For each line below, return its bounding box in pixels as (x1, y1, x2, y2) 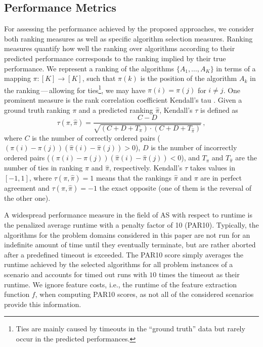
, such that (82, 73, 116, 83)
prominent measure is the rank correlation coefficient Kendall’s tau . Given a (4, 95, 242, 105)
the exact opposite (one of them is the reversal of (99, 182, 252, 193)
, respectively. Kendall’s (109, 162, 183, 173)
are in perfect (200, 172, 242, 183)
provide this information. (4, 298, 81, 309)
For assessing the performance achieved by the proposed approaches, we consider (4, 23, 254, 34)
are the (235, 152, 257, 163)
